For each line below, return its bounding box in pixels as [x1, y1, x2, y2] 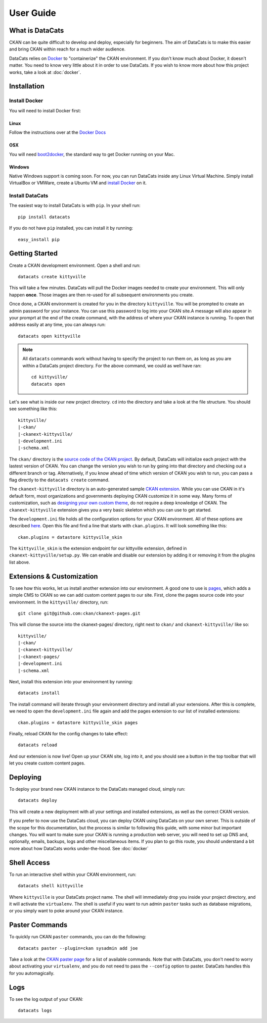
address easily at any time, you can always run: [9, 322, 106, 328]
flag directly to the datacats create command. [9, 477, 110, 483]
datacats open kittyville [18, 333, 81, 339]
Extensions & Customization [9, 572, 98, 580]
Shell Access [9, 858, 50, 867]
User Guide [9, 7, 56, 18]
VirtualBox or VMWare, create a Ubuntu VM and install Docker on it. [9, 180, 147, 186]
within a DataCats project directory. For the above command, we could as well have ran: [22, 362, 202, 368]
